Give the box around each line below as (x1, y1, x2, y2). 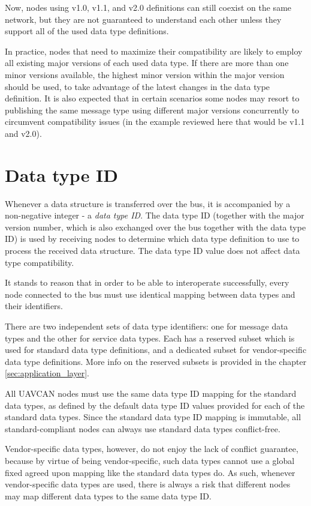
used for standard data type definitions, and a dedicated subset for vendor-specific (5, 343, 307, 356)
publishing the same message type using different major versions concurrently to (5, 103, 300, 116)
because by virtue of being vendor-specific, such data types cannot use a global (5, 454, 295, 466)
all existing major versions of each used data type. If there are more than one (5, 56, 289, 69)
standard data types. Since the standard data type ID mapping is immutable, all (5, 411, 301, 423)
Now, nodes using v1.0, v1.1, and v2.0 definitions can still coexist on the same (5, 1, 292, 13)
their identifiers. (5, 300, 64, 312)
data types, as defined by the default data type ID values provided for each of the (5, 399, 305, 411)
